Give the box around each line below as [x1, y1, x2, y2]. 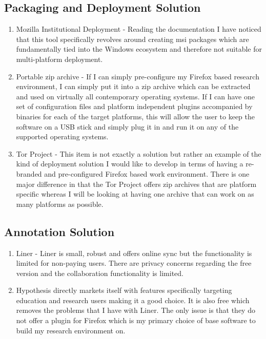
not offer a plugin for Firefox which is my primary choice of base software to [16, 315, 256, 326]
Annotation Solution [4, 223, 115, 239]
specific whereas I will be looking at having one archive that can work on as [16, 188, 254, 199]
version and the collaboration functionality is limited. [16, 267, 183, 278]
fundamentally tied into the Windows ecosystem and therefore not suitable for [16, 44, 262, 54]
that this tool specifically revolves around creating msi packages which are [16, 33, 249, 44]
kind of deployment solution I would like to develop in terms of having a [16, 158, 243, 169]
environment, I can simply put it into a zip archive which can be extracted [16, 81, 251, 92]
